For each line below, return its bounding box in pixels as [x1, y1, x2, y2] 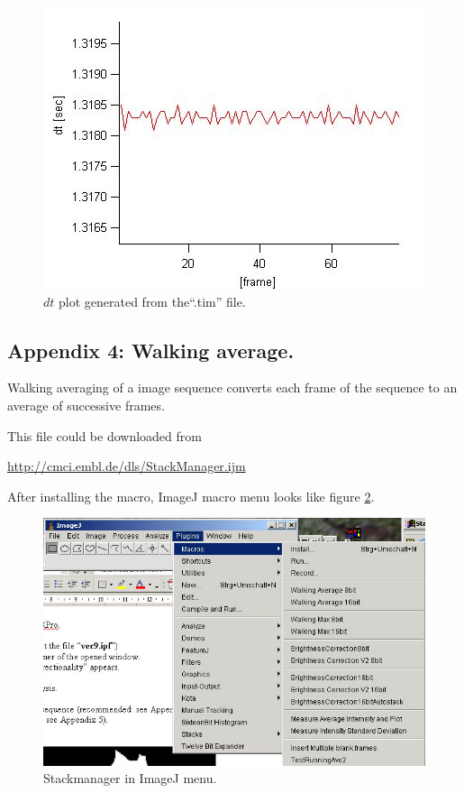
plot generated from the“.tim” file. [59, 291, 246, 310]
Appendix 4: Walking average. [7, 336, 295, 364]
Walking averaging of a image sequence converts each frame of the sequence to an [7, 378, 458, 397]
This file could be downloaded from [7, 426, 202, 445]
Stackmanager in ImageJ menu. [43, 769, 217, 788]
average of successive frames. [7, 395, 165, 414]
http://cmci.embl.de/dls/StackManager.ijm [7, 456, 246, 475]
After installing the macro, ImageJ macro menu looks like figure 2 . [7, 486, 375, 505]
